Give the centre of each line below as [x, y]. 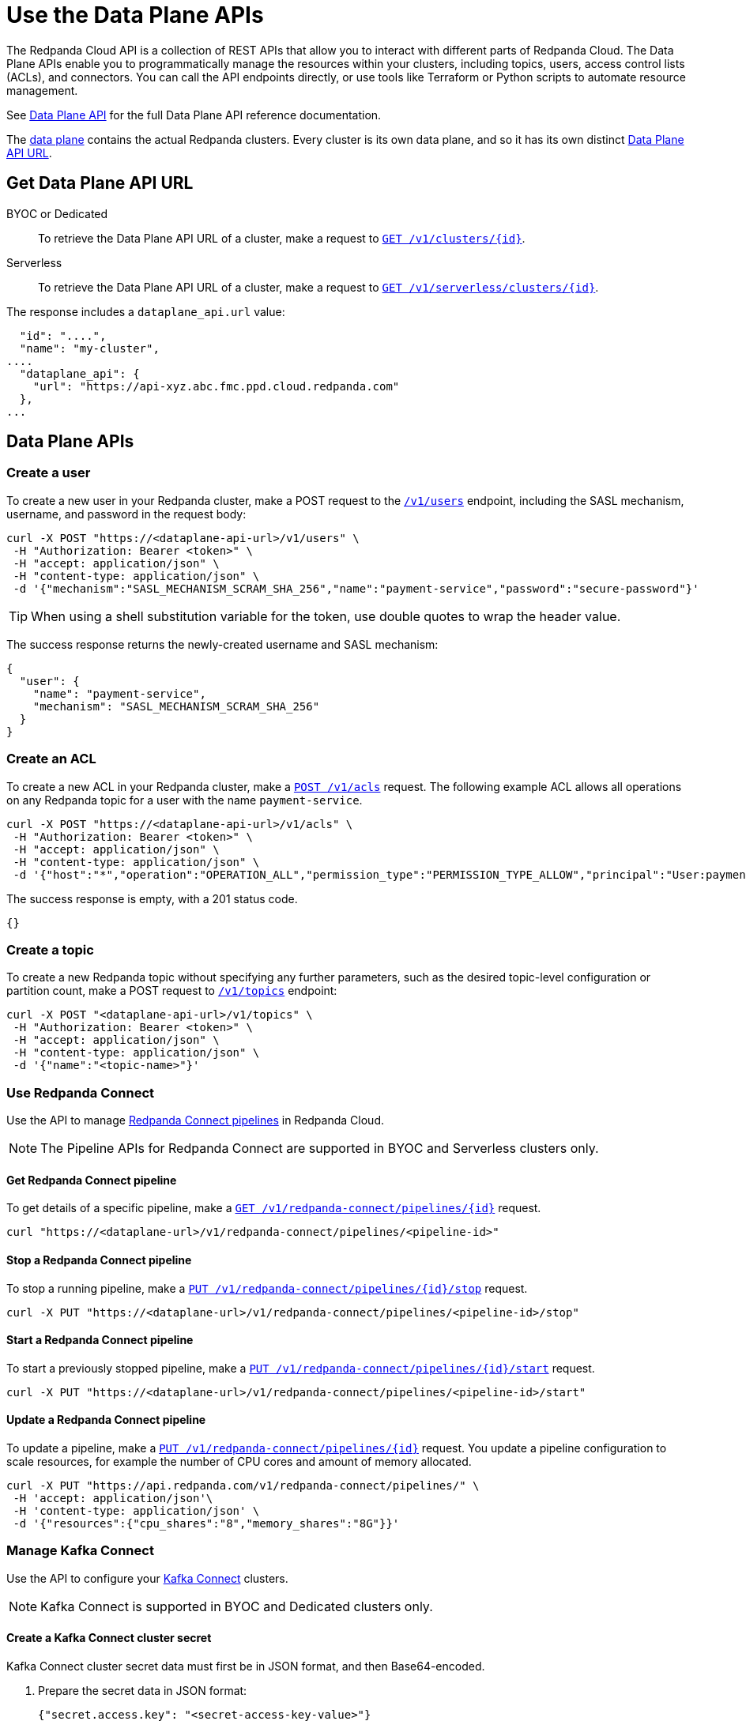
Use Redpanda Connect [81, 1092]
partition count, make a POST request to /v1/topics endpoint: [172, 991]
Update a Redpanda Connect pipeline [106, 1420]
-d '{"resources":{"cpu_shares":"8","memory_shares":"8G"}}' [206, 1523]
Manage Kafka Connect [80, 1551]
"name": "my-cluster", [89, 348]
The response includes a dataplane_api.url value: [146, 311]
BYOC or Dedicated [57, 213]
